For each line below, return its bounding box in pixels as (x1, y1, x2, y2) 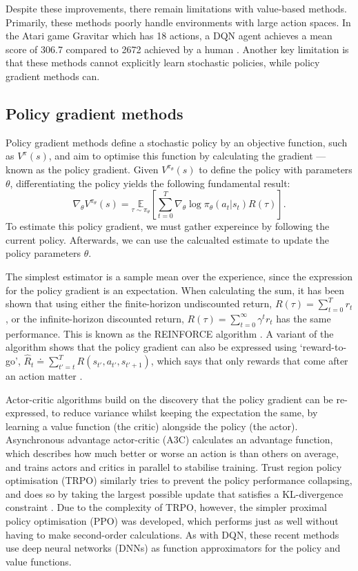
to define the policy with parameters (199, 162, 352, 176)
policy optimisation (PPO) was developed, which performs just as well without (6, 514, 339, 528)
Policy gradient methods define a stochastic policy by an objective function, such (6, 135, 348, 149)
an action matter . (6, 369, 83, 383)
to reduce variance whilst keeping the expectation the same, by (51, 405, 318, 420)
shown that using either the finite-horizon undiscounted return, (6, 296, 272, 311)
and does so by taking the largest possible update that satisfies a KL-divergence (6, 486, 344, 501)
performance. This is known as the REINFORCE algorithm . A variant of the (6, 326, 334, 340)
